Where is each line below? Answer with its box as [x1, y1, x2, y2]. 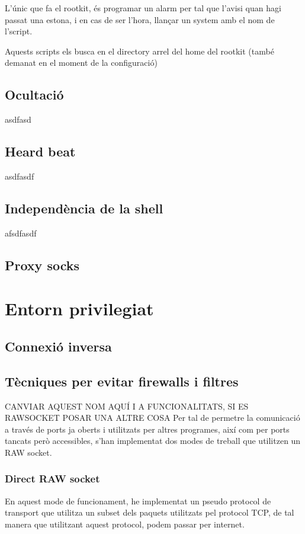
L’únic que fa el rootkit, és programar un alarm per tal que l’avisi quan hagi [5, 2, 281, 14]
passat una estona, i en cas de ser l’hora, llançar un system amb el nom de [5, 13, 275, 25]
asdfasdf [5, 170, 34, 182]
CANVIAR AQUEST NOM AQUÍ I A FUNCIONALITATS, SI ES [5, 399, 249, 412]
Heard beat [5, 142, 76, 161]
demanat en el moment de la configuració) [5, 56, 158, 69]
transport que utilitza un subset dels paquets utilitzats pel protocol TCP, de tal [5, 506, 294, 519]
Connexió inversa [5, 337, 112, 355]
